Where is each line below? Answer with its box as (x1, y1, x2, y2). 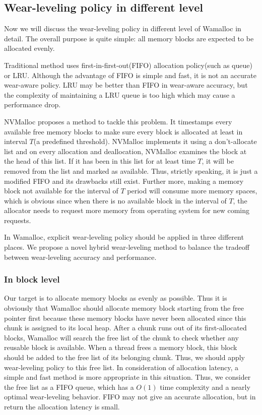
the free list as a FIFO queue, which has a (4, 381, 134, 392)
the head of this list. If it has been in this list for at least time (4, 156, 195, 166)
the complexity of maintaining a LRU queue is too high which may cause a (4, 89, 235, 100)
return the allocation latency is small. (4, 401, 120, 412)
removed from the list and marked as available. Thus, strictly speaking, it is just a (4, 165, 258, 176)
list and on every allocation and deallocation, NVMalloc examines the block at (4, 146, 247, 156)
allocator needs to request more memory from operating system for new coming (4, 205, 250, 216)
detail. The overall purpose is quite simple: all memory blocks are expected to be (4, 33, 254, 43)
